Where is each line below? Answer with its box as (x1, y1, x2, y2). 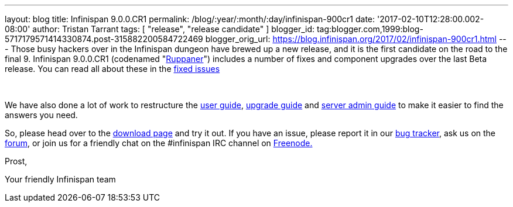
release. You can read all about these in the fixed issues (5, 64, 220, 74)
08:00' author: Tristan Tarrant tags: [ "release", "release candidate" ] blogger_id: (5, 24, 314, 34)
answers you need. (5, 110, 78, 120)
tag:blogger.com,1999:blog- (316, 24, 423, 34)
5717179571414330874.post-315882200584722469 (5, 34, 203, 44)
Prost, (5, 156, 28, 166)
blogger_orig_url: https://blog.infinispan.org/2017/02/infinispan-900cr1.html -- (205, 34, 507, 44)
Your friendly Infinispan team (5, 174, 116, 184)
